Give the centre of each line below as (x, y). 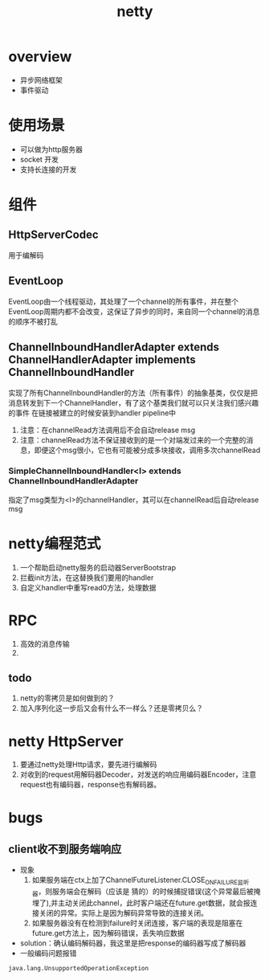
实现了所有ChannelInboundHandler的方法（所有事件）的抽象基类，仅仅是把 (133, 393)
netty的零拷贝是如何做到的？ (67, 698)
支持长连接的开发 (48, 169)
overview (40, 57)
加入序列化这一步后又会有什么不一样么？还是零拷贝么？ (111, 708)
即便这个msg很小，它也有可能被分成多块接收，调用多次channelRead (147, 450)
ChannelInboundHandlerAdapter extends (114, 347)
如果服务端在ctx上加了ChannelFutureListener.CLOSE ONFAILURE (135, 881)
